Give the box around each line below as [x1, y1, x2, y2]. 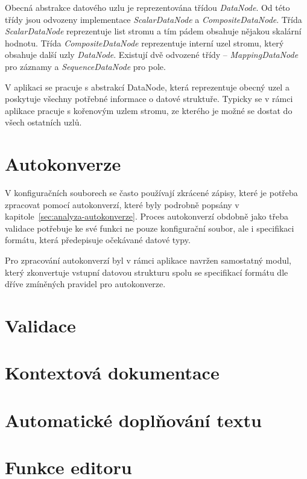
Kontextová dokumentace [5, 360, 220, 385]
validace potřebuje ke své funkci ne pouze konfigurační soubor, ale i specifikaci [5, 221, 294, 234]
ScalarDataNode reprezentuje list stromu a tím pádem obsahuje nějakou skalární [5, 25, 302, 37]
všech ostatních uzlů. [5, 116, 82, 128]
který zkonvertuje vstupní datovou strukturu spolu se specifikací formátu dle [5, 265, 288, 278]
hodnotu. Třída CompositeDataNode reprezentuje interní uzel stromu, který [5, 36, 284, 49]
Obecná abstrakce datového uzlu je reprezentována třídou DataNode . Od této [5, 1, 290, 13]
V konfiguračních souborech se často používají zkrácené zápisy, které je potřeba [5, 186, 298, 199]
